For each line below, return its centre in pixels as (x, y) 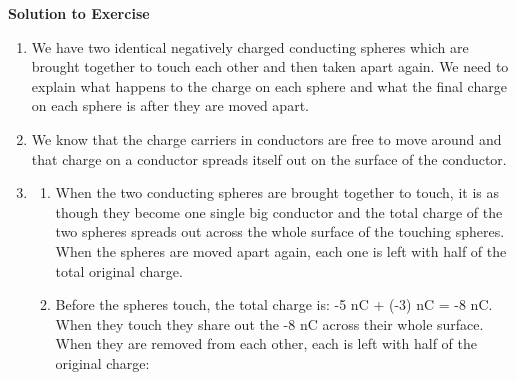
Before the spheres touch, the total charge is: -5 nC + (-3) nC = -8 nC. (274, 304)
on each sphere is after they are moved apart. (170, 105)
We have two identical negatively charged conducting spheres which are (250, 46)
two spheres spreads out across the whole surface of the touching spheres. (280, 231)
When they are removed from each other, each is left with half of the (266, 343)
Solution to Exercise (79, 13)
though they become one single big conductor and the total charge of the (279, 211)
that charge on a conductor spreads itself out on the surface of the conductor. (269, 158)
